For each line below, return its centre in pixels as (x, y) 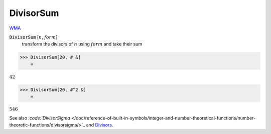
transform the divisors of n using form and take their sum (82, 44)
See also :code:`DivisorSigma (40, 118)
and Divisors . (100, 125)
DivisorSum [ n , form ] (33, 37)
